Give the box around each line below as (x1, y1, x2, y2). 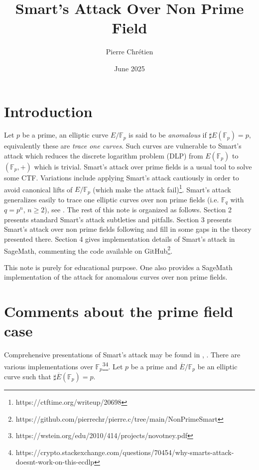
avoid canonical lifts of (4, 184, 73, 194)
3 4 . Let (102, 359, 123, 371)
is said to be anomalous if (129, 130, 207, 140)
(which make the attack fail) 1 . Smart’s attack (93, 182, 231, 194)
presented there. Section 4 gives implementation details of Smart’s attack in (4, 233, 235, 244)
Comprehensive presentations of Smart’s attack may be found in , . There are (4, 349, 241, 360)
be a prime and (130, 361, 177, 371)
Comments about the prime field (4, 301, 234, 321)
